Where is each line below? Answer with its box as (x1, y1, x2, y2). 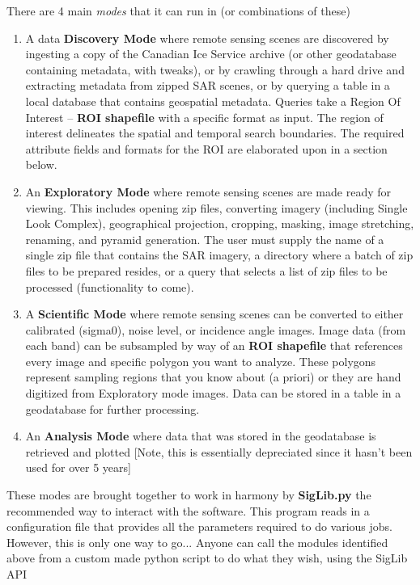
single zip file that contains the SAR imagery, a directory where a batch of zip (25, 246, 414, 263)
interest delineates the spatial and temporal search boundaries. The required (25, 124, 405, 141)
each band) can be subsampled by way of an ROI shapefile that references (25, 337, 403, 354)
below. (25, 156, 57, 173)
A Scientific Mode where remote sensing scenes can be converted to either (25, 305, 404, 322)
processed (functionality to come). (25, 278, 194, 295)
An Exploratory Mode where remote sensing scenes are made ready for (25, 183, 391, 200)
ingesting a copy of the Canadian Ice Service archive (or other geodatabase (25, 45, 397, 62)
